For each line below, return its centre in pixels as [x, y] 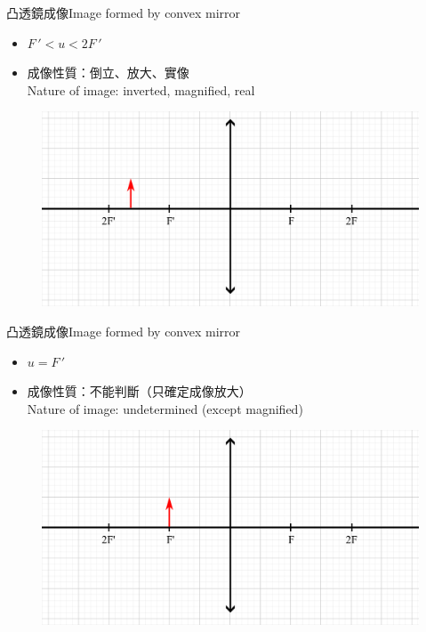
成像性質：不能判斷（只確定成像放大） [139, 391]
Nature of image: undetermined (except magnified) [165, 408]
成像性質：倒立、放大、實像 [108, 73]
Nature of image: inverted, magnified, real [141, 89]
